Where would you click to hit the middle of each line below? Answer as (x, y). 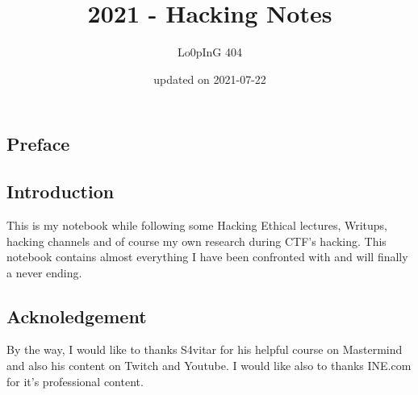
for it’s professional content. (75, 381)
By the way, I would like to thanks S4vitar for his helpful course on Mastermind (205, 349)
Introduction (61, 191)
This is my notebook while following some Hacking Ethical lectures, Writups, (197, 225)
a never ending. (44, 272)
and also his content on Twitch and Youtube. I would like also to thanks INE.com (209, 366)
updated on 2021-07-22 (210, 79)
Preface (38, 144)
